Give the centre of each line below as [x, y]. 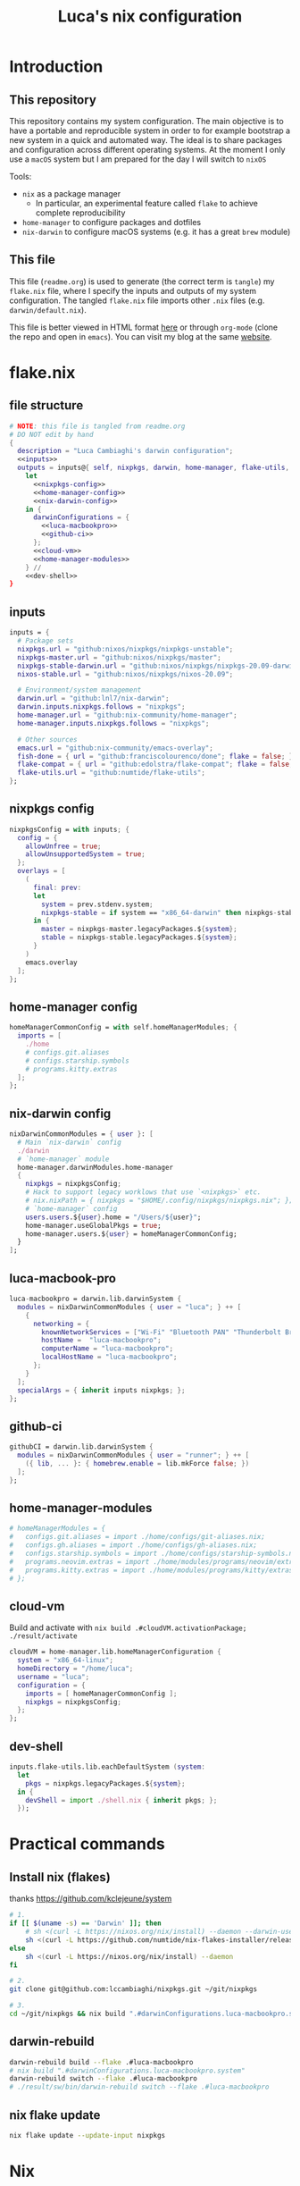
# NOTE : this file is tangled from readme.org [97, 426]
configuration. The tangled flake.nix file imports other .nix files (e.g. [137, 300]
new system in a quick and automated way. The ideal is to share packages [146, 140]
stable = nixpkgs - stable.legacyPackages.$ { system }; [140, 937]
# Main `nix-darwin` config [70, 1142]
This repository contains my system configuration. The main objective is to [146, 121]
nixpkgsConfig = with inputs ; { [69, 829]
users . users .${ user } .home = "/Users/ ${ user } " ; [113, 1217]
